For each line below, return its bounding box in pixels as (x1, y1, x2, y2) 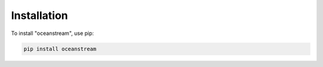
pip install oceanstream (23, 45, 97, 52)
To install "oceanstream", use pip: (11, 30, 94, 37)
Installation (11, 9, 68, 22)
